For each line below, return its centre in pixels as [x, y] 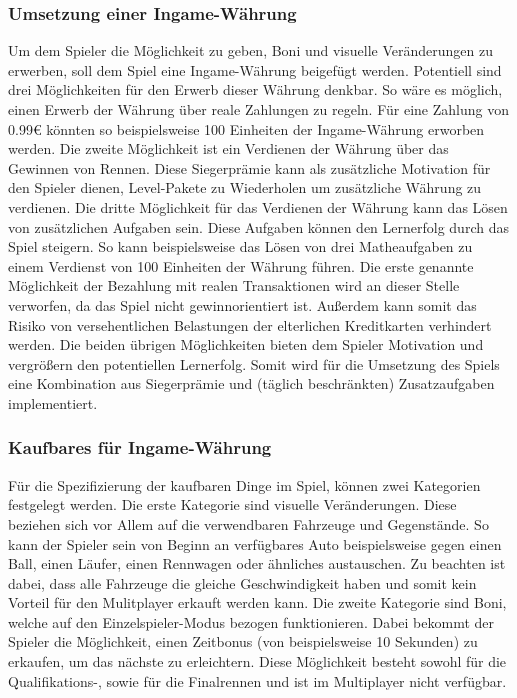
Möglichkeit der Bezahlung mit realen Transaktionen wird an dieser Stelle [234, 285]
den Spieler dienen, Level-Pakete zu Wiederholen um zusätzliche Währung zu [245, 187]
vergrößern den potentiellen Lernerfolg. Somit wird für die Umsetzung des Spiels [254, 363]
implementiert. [53, 402]
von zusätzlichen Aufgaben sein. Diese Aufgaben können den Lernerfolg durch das [258, 226]
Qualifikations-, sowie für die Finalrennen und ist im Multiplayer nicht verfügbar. [257, 680]
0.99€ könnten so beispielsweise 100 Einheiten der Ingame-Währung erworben [246, 128]
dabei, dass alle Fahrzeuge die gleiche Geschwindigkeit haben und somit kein [242, 582]
